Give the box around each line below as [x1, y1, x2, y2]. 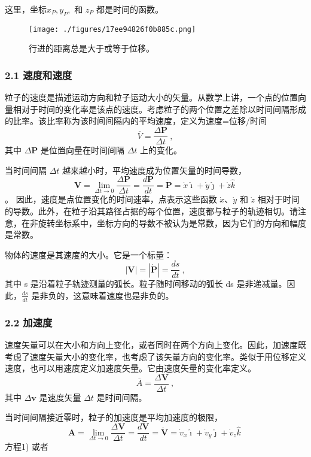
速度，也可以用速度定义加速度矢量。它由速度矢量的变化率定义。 [5, 362, 256, 374]
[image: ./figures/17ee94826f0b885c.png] [29, 25, 196, 34]
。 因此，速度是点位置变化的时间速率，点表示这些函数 [5, 193, 217, 205]
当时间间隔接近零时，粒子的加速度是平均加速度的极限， [5, 411, 222, 423]
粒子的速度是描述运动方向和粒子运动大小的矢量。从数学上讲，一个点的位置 [5, 91, 298, 104]
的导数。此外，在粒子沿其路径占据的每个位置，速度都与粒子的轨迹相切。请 [5, 204, 298, 217]
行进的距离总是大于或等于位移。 [29, 42, 154, 55]
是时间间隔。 [96, 391, 147, 403]
